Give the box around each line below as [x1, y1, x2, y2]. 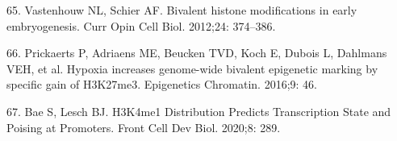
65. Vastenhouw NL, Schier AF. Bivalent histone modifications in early [6, 2, 357, 18]
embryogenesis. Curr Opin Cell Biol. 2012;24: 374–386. [6, 17, 276, 34]
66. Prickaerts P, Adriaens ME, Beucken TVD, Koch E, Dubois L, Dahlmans [6, 44, 387, 61]
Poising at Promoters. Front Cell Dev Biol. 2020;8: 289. [6, 118, 281, 135]
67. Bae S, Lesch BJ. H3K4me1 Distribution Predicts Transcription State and [6, 102, 391, 119]
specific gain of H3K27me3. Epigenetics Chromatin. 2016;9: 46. [6, 76, 317, 93]
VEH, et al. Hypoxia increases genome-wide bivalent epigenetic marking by [6, 60, 378, 77]
